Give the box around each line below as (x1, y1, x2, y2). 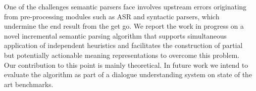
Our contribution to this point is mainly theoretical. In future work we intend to (4, 59, 248, 70)
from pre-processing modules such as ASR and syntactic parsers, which (4, 11, 219, 21)
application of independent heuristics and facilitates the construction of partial (4, 40, 243, 50)
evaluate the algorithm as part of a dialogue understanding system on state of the (4, 69, 252, 80)
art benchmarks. (4, 79, 53, 89)
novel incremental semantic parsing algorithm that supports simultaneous (4, 30, 227, 41)
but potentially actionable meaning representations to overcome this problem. (4, 49, 240, 60)
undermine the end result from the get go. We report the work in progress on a (4, 21, 244, 31)
